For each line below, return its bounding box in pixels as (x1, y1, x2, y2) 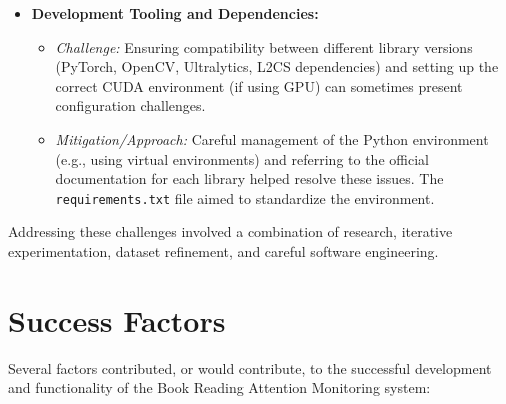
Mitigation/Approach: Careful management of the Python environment (55, 128, 489, 149)
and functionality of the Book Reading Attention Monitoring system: (8, 377, 431, 398)
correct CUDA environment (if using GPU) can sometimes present (55, 75, 463, 96)
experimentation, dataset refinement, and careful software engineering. (8, 241, 439, 261)
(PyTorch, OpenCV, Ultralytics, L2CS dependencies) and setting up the (55, 56, 499, 77)
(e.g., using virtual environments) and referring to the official (55, 148, 429, 169)
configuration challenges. (55, 95, 206, 116)
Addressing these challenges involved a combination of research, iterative (8, 221, 453, 242)
